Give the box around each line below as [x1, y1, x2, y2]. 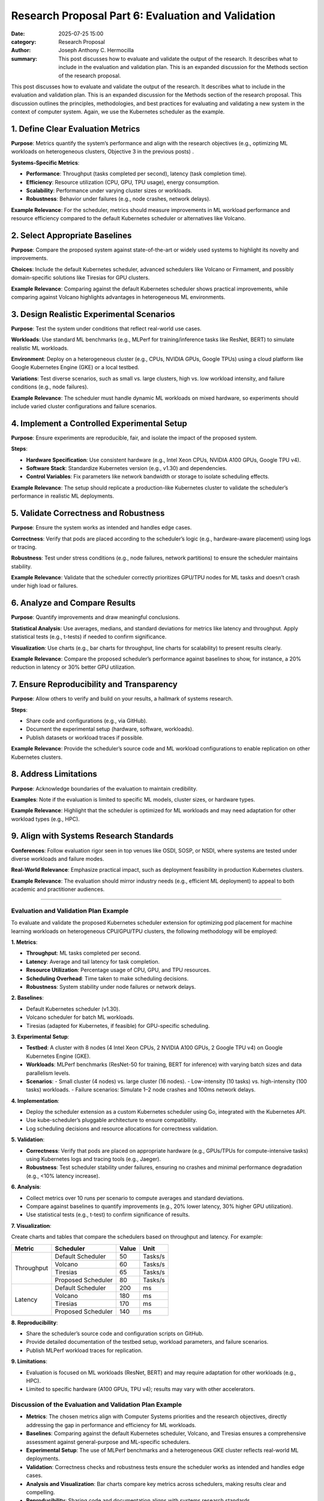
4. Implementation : [11, 1097, 59, 1104]
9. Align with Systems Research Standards [11, 831, 174, 841]
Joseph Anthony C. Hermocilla [58, 47, 134, 54]
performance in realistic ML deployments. [11, 492, 114, 500]
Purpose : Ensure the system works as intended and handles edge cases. [11, 524, 192, 531]
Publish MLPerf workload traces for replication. [26, 1347, 143, 1354]
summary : [11, 55, 38, 62]
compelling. [26, 1488, 55, 1496]
